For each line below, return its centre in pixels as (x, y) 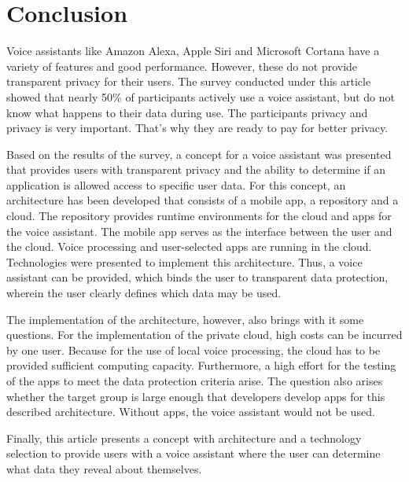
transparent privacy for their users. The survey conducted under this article (189, 81)
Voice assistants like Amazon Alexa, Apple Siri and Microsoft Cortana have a (193, 51)
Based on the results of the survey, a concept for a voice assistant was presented (199, 154)
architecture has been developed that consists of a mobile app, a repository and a (203, 200)
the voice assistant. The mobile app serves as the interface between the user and (199, 231)
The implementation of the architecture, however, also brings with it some (185, 319)
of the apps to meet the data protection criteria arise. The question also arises (195, 381)
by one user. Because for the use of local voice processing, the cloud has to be (193, 350)
